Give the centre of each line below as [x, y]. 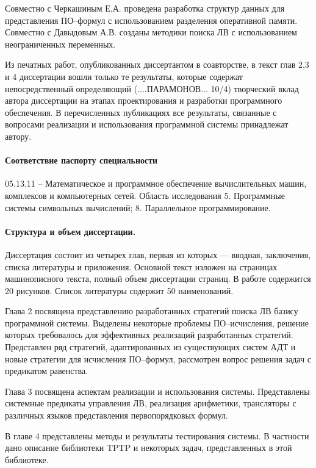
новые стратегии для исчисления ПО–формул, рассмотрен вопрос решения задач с [158, 358]
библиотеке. [27, 459]
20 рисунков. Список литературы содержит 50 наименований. [119, 290]
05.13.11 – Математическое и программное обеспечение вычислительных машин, [156, 183]
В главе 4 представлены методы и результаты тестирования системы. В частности [157, 435]
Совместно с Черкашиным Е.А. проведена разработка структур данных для [145, 8]
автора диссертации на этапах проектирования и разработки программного [144, 100]
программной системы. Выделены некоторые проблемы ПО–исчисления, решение [157, 322]
